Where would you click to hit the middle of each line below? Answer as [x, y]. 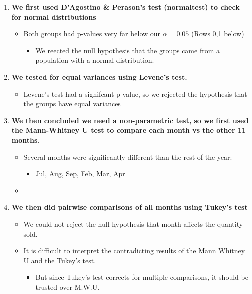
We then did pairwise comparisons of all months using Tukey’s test [129, 207]
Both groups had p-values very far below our [92, 33]
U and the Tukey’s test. [60, 260]
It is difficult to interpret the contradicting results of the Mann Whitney [134, 251]
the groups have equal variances [72, 103]
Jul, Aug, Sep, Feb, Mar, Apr [80, 174]
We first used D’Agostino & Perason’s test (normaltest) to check [126, 7]
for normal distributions [54, 16]
